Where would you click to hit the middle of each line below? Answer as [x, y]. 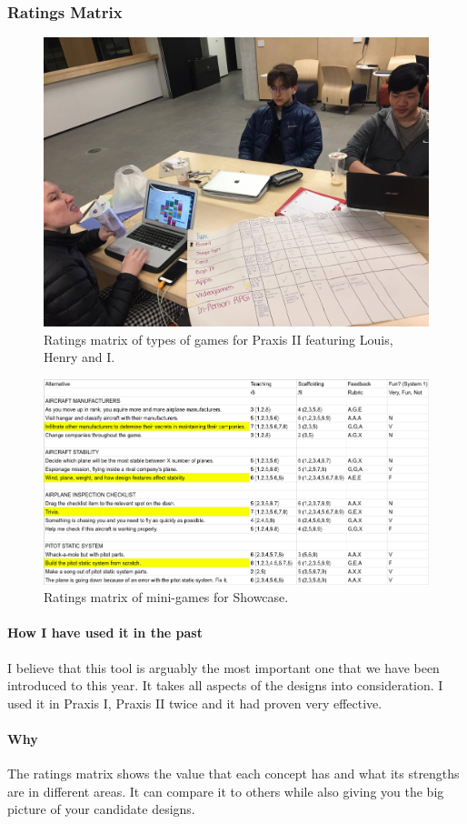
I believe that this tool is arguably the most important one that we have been [224, 667]
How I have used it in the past [105, 633]
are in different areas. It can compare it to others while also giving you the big [226, 791]
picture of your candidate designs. [101, 809]
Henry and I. [79, 357]
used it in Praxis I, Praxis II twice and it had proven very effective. [195, 703]
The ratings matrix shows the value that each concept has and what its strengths [233, 774]
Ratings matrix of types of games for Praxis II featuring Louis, [219, 339]
